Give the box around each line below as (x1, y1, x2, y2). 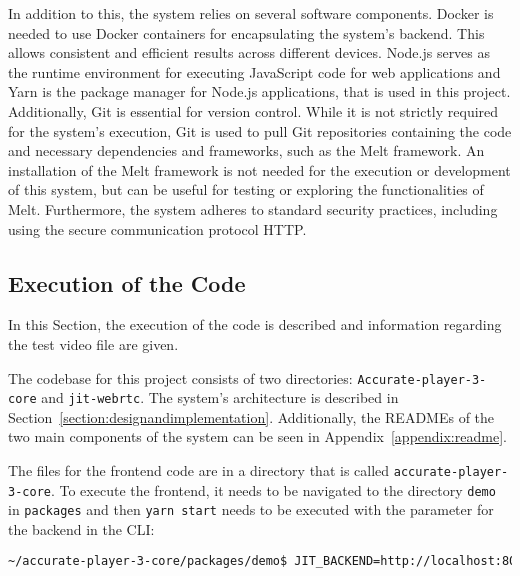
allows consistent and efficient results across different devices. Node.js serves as (8, 42, 491, 63)
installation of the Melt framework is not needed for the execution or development (8, 159, 511, 180)
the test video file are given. (8, 333, 179, 354)
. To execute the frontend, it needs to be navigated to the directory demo (50, 479, 496, 500)
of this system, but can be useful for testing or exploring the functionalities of (8, 179, 484, 200)
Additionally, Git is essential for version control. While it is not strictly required (8, 100, 499, 121)
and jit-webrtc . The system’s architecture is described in (41, 387, 399, 408)
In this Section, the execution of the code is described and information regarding (8, 314, 502, 335)
